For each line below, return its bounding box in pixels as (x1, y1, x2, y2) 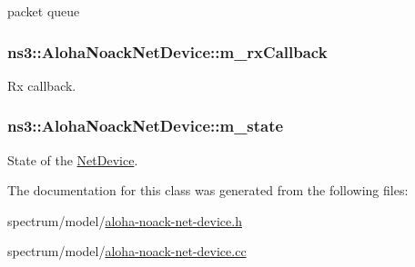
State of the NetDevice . (7, 150, 138, 169)
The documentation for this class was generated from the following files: (7, 181, 409, 200)
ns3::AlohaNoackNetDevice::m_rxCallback (7, 40, 328, 63)
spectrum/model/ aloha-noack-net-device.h (7, 211, 242, 230)
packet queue (7, 2, 80, 20)
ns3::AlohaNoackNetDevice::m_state (7, 114, 284, 137)
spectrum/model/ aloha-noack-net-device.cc (7, 242, 247, 261)
